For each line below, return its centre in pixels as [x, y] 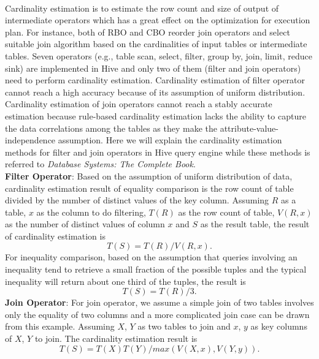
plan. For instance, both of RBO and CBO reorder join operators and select [148, 32]
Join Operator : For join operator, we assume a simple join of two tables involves [159, 302]
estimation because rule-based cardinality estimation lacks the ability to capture [156, 115]
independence [30, 140]
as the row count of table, [226, 212]
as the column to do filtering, [91, 212]
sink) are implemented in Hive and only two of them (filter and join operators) [153, 68]
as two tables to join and [184, 326]
